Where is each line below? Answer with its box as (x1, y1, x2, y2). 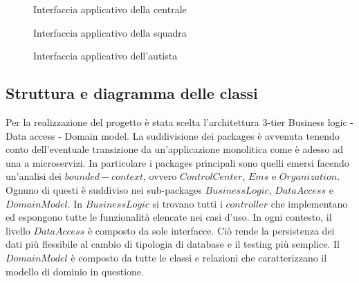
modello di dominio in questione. (6, 264, 144, 278)
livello (6, 223, 30, 237)
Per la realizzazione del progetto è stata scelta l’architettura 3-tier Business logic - (6, 114, 353, 129)
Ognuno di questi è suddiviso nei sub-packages (6, 182, 202, 197)
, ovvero (143, 169, 177, 183)
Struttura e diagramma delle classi (6, 82, 258, 104)
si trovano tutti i (152, 196, 223, 210)
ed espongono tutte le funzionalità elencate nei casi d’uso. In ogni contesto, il (6, 210, 332, 224)
